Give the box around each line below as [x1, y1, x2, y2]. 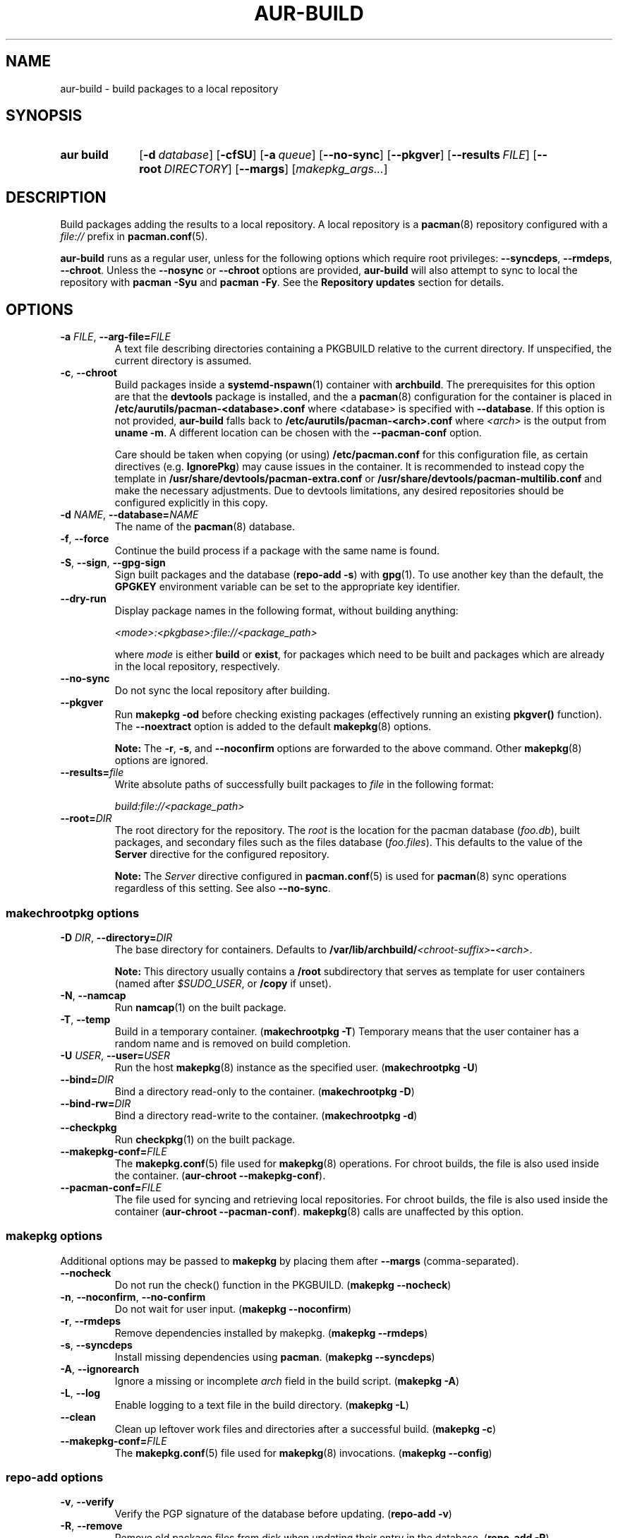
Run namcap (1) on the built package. [114, 1001, 286, 1013]
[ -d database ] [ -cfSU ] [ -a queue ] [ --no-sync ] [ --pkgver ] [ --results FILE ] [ [139, 148, 538, 162]
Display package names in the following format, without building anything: [114, 604, 459, 617]
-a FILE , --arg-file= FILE [60, 330, 171, 343]
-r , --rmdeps [60, 1314, 121, 1327]
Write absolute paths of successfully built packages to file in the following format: [114, 778, 494, 791]
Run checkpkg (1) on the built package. [114, 1133, 296, 1145]
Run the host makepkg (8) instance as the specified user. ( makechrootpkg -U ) [114, 1061, 478, 1073]
